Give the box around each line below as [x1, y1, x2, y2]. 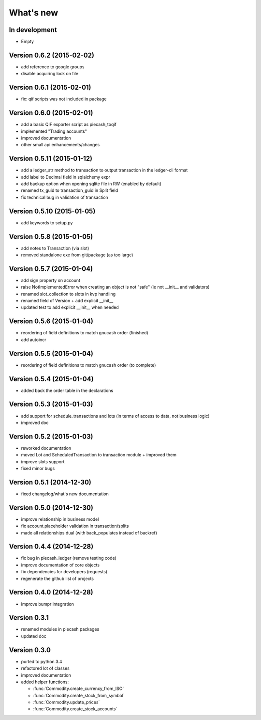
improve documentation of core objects [21, 562, 100, 568]
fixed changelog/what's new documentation [21, 491, 109, 497]
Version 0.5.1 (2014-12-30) [9, 478, 91, 486]
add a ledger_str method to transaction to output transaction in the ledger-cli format [21, 167, 188, 173]
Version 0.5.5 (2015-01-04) [9, 349, 94, 358]
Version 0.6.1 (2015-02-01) [9, 83, 91, 92]
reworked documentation [21, 445, 72, 451]
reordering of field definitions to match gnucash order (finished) [21, 330, 148, 336]
